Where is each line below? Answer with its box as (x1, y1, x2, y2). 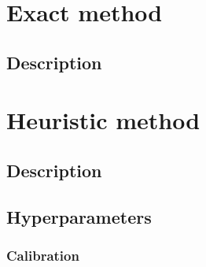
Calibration (6, 246, 79, 265)
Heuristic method (6, 104, 200, 136)
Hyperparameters (6, 204, 152, 228)
